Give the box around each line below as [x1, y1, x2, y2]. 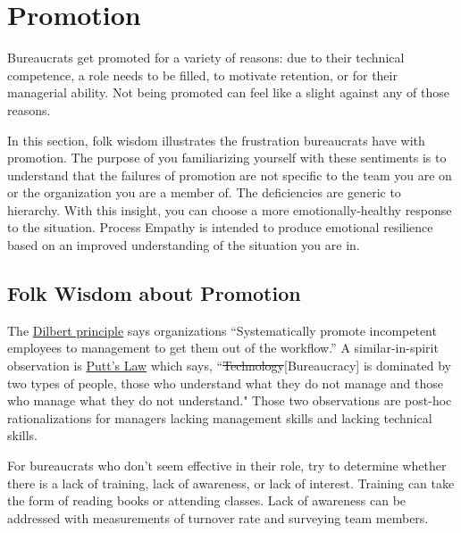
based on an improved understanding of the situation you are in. [7, 236, 360, 254]
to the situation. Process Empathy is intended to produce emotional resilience [7, 218, 433, 237]
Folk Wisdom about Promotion [7, 279, 301, 307]
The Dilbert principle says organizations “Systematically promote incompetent [7, 321, 437, 339]
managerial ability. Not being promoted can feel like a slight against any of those [7, 83, 449, 102]
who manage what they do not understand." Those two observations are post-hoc [7, 391, 452, 410]
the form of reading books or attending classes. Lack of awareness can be [7, 491, 407, 510]
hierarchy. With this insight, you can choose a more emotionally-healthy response [7, 200, 452, 219]
